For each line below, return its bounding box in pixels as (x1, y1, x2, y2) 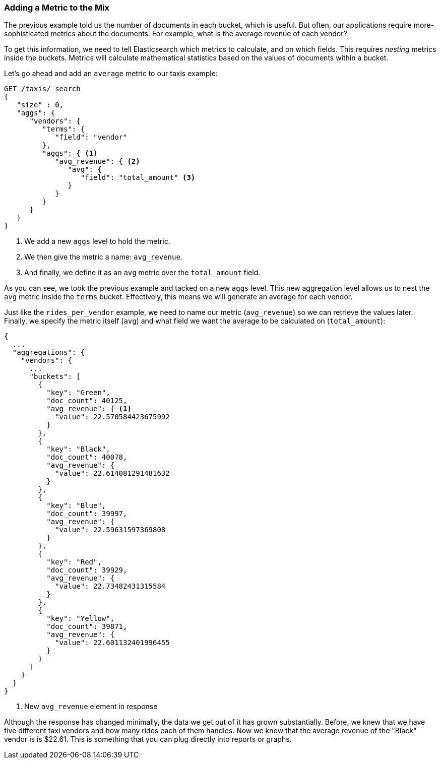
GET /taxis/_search (4, 85, 81, 93)
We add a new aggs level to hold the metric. (24, 237, 170, 246)
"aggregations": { (12, 348, 85, 357)
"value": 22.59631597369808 (55, 526, 166, 534)
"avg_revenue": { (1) (46, 405, 132, 413)
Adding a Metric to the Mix (4, 3, 110, 13)
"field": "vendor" (55, 133, 128, 142)
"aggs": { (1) (42, 149, 98, 158)
